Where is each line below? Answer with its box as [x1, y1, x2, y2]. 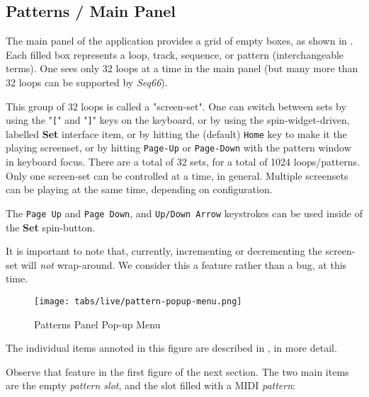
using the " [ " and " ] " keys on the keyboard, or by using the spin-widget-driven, [6, 113, 350, 127]
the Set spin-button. [6, 219, 96, 234]
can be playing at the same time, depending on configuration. [6, 182, 273, 197]
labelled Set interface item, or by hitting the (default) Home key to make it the [6, 126, 347, 141]
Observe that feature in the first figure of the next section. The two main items [6, 364, 349, 379]
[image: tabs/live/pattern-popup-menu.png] [34, 296, 242, 306]
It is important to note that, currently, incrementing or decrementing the [6, 243, 322, 258]
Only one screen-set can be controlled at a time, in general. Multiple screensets [6, 168, 348, 183]
